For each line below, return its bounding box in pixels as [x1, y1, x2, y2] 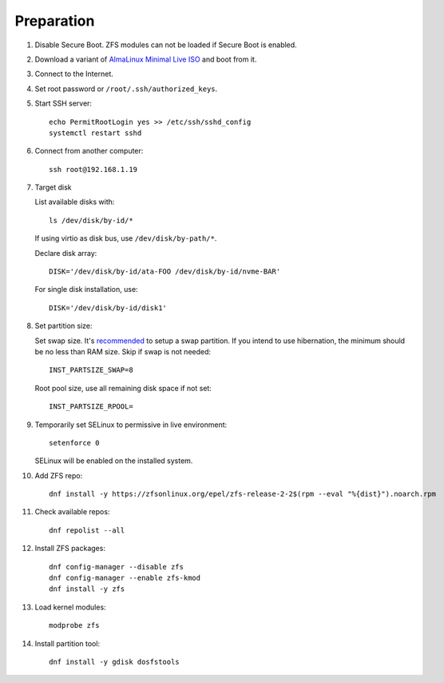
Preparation [14, 12, 95, 30]
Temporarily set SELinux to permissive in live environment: [34, 420, 228, 429]
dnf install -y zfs [49, 585, 125, 593]
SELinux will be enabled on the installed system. [34, 456, 193, 465]
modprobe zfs [49, 621, 100, 630]
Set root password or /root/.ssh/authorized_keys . [34, 84, 218, 94]
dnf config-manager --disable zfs [49, 562, 184, 571]
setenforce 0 [49, 438, 100, 447]
